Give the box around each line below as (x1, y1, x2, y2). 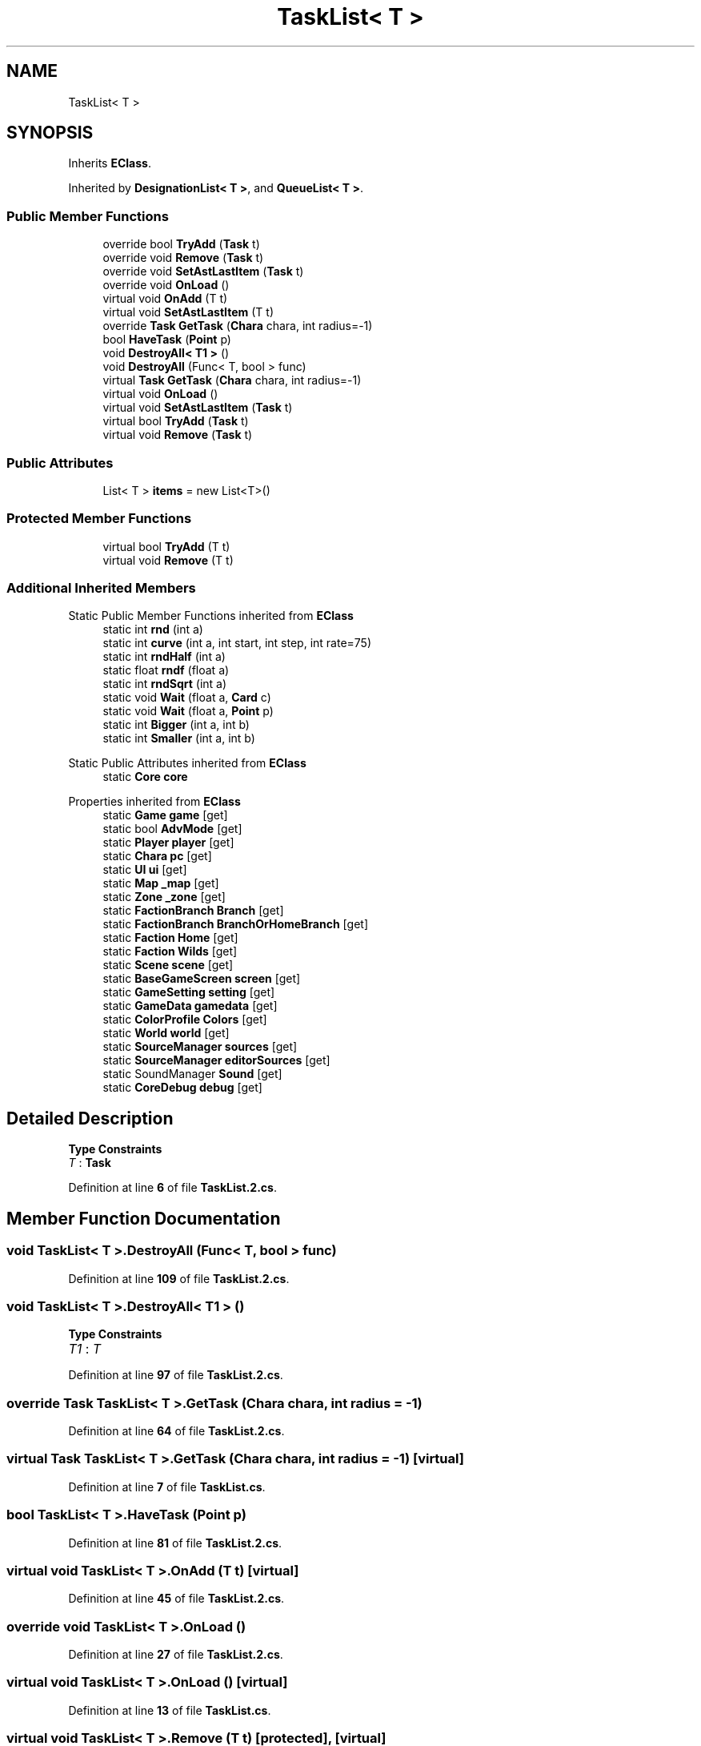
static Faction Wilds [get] (102, 944, 238, 959)
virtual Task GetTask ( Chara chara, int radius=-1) (102, 373, 362, 388)
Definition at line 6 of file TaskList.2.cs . (68, 1181, 277, 1195)
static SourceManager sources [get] (102, 1040, 298, 1054)
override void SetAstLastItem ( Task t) (102, 264, 304, 279)
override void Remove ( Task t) (102, 251, 264, 265)
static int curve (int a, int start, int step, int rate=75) (102, 636, 372, 650)
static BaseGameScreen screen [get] (102, 972, 301, 986)
